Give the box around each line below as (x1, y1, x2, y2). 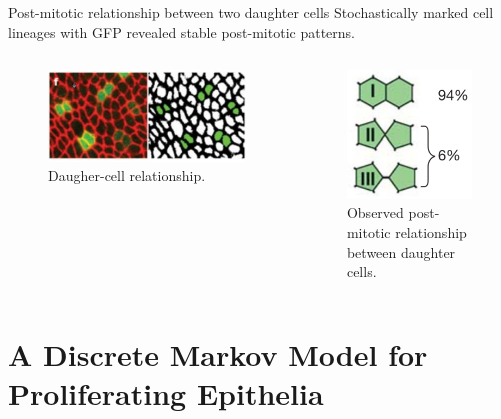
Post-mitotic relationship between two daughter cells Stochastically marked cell (8, 2, 494, 22)
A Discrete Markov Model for (8, 333, 428, 374)
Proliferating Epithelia (8, 373, 324, 414)
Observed (346, 202, 404, 223)
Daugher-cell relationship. (48, 165, 206, 186)
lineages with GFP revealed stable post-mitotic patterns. (8, 21, 355, 42)
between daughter (346, 241, 456, 262)
